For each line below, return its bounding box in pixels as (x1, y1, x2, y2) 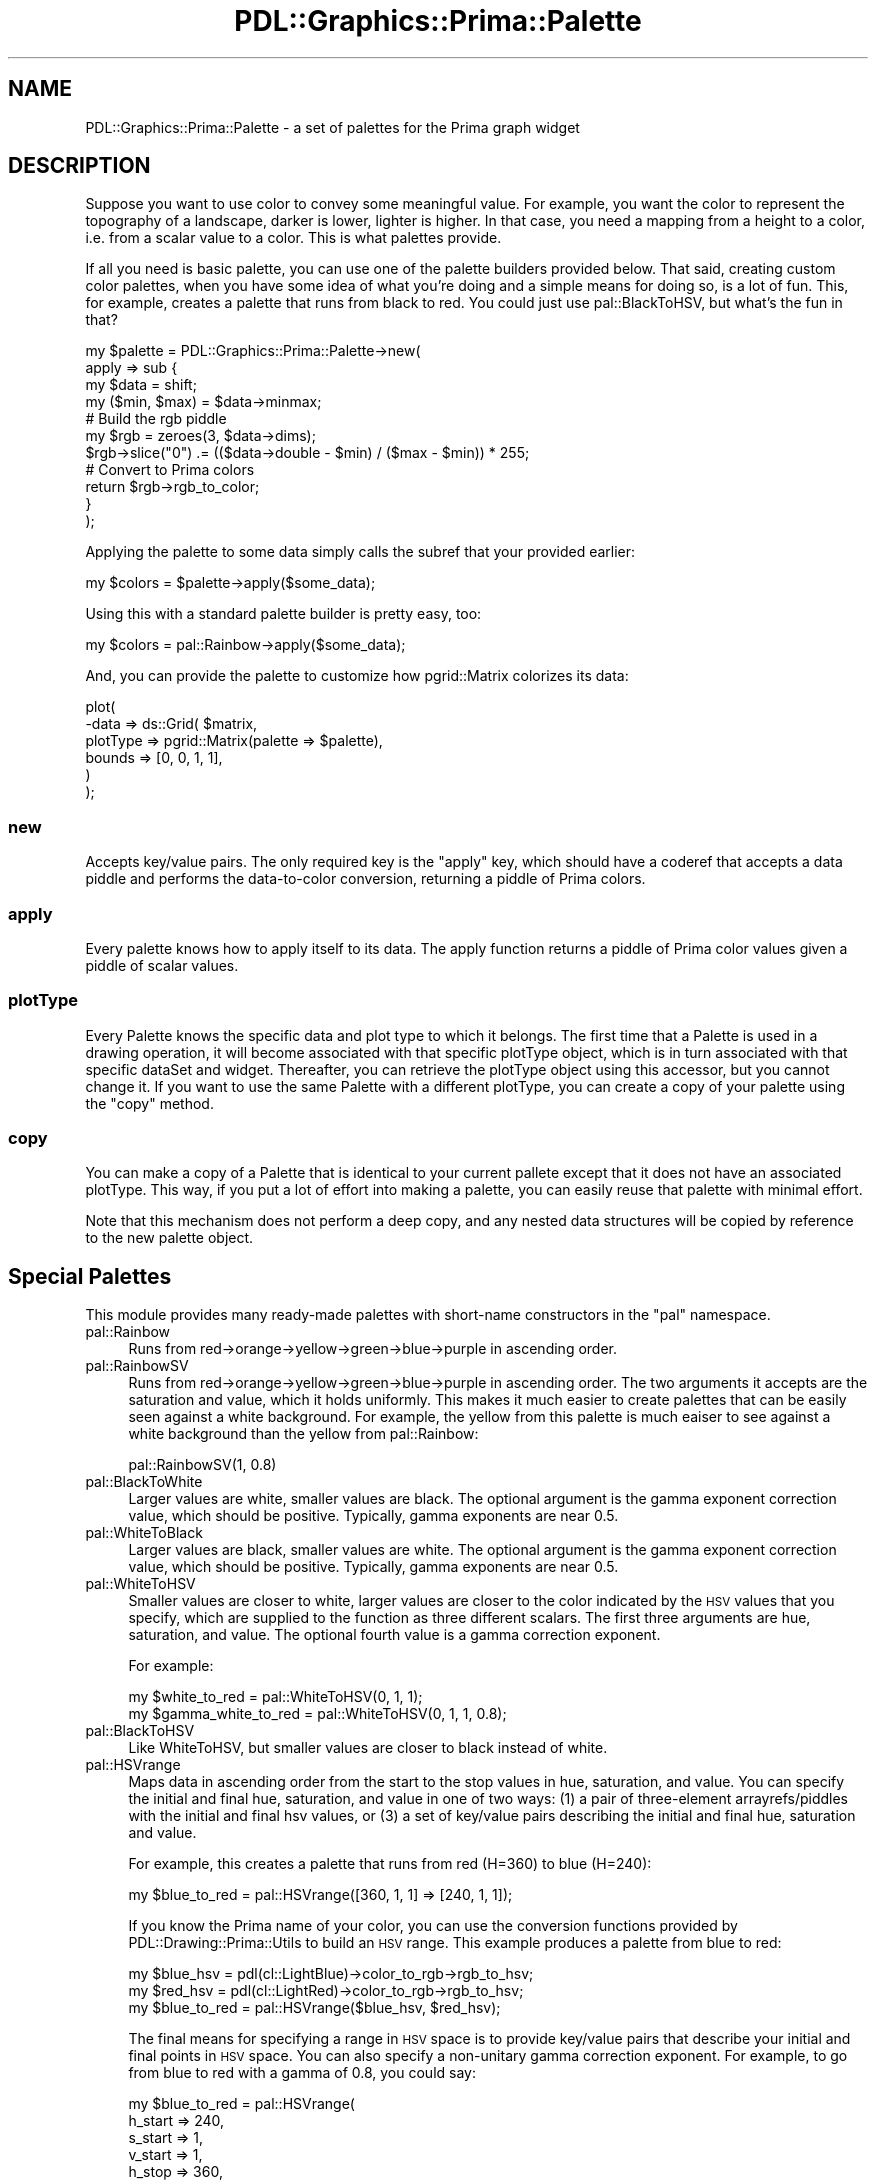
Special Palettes (8, 1263, 172, 1289)
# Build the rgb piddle (85, 410, 227, 428)
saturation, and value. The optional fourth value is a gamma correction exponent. (128, 1626, 661, 1644)
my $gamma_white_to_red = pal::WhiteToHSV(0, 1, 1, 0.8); (128, 1705, 507, 1723)
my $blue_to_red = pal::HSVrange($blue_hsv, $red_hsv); (128, 1999, 501, 2017)
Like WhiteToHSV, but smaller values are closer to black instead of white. (128, 1739, 608, 1757)
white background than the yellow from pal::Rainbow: (128, 1425, 479, 1443)
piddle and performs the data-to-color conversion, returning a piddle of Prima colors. (85, 870, 646, 888)
